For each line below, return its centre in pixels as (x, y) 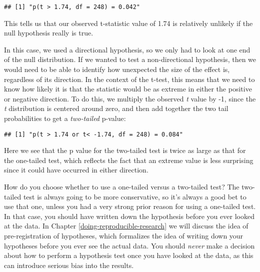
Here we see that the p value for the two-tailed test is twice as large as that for (125, 150)
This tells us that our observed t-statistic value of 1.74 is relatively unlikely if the (128, 23)
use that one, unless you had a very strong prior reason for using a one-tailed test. (130, 206)
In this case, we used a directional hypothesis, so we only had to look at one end (127, 49)
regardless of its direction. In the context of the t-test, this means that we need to (129, 79)
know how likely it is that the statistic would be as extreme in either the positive (128, 89)
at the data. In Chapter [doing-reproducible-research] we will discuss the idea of (126, 226)
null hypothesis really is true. (49, 33)
